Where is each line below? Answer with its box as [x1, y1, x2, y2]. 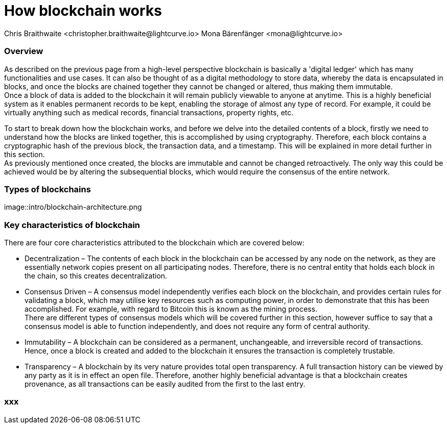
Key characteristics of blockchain [4, 219, 140, 230]
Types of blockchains [4, 184, 91, 194]
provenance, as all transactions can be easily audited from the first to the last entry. [25, 380, 305, 388]
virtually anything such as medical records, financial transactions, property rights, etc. [4, 108, 294, 117]
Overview [4, 46, 43, 57]
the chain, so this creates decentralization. [25, 271, 168, 280]
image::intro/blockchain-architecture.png [4, 203, 142, 212]
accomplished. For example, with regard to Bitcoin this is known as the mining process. [25, 305, 318, 313]
